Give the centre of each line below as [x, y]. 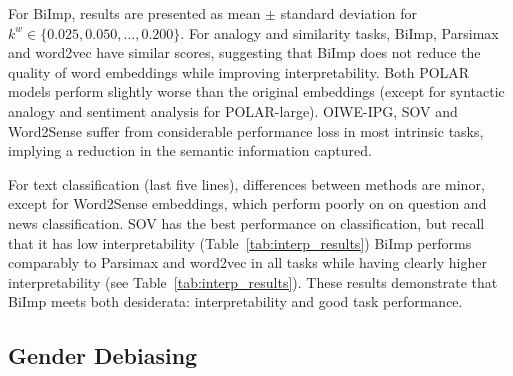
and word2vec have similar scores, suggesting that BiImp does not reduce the [244, 52]
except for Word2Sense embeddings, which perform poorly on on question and [247, 203]
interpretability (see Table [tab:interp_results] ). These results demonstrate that [253, 281]
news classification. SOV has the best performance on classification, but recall [246, 222]
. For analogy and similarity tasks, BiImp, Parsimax [339, 32]
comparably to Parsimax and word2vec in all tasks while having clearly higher [247, 262]
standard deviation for [348, 13]
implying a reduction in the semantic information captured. [190, 150]
